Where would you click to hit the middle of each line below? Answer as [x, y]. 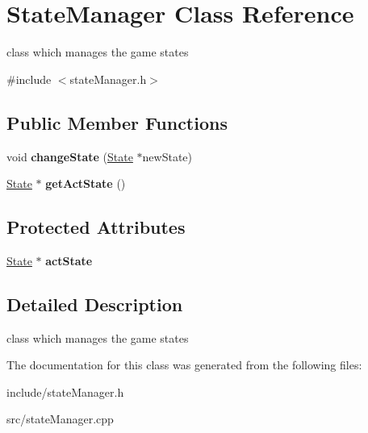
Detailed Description [95, 304]
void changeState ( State [70, 156]
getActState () [86, 183]
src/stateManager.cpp [60, 419]
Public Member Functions [117, 122]
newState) [167, 156]
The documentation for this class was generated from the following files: [184, 365]
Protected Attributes [96, 227]
